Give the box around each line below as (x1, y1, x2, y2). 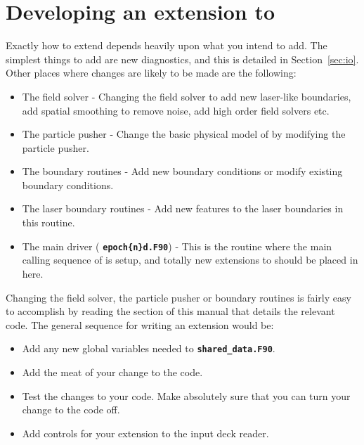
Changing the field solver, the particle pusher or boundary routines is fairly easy (6, 290, 351, 304)
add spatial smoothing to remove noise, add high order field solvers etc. (22, 103, 330, 117)
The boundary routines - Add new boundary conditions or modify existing (22, 164, 343, 179)
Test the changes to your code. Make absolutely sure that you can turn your (22, 388, 351, 403)
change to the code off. (22, 402, 120, 417)
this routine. (22, 215, 75, 230)
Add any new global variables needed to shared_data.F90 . (22, 341, 275, 356)
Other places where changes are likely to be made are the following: (6, 65, 297, 80)
